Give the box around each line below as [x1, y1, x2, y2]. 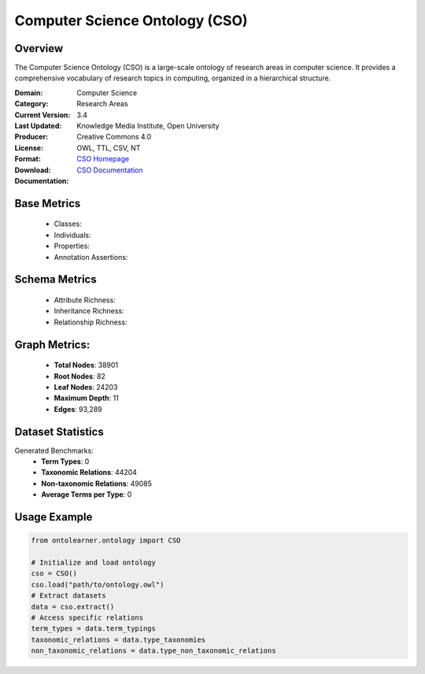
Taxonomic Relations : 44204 [41, 468, 138, 477]
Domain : [14, 87, 43, 98]
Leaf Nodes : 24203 [54, 382, 118, 391]
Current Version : [14, 110, 71, 120]
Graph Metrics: [14, 338, 91, 351]
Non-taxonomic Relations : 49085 [41, 479, 153, 488]
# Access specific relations [31, 613, 144, 622]
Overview [14, 42, 64, 55]
